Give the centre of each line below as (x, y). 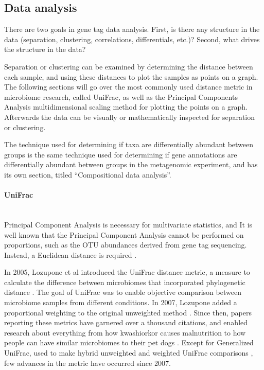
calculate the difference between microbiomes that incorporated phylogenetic (125, 282)
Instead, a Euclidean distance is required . (71, 254)
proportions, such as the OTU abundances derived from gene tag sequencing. (126, 245)
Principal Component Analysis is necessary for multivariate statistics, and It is (128, 224)
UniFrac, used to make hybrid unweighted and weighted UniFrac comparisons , (129, 353)
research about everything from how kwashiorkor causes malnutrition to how (125, 332)
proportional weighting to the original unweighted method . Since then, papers (128, 312)
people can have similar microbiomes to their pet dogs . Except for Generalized (129, 342)
